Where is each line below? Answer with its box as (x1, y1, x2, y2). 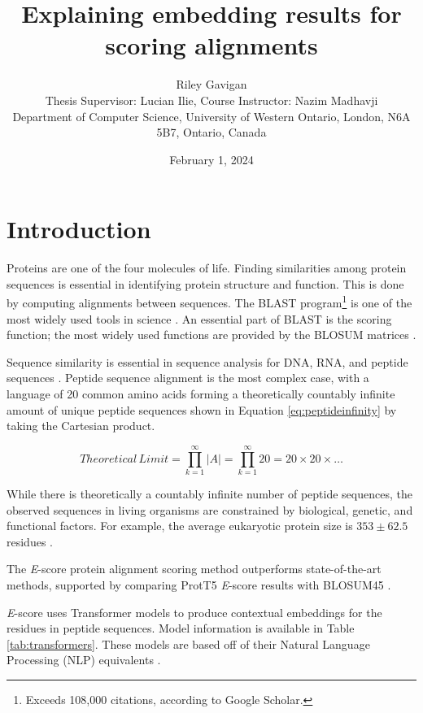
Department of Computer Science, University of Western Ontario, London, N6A (12, 107, 411, 124)
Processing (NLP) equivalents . (7, 651, 161, 668)
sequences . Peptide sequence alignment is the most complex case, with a (7, 369, 369, 386)
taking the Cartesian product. (7, 417, 155, 434)
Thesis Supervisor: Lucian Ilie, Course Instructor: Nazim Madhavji (45, 91, 378, 108)
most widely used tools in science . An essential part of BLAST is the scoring (7, 310, 392, 327)
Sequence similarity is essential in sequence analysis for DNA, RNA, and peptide (7, 353, 408, 370)
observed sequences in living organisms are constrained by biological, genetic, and (7, 501, 413, 518)
